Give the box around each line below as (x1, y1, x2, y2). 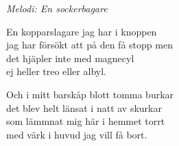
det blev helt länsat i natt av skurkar (6, 100, 162, 115)
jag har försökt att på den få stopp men (6, 38, 173, 52)
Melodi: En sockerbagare (6, 1, 108, 15)
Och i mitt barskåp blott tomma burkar (6, 87, 174, 101)
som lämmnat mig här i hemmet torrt (6, 114, 165, 128)
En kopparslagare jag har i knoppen (6, 24, 157, 38)
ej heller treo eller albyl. (6, 64, 106, 78)
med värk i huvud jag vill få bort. (6, 127, 147, 141)
